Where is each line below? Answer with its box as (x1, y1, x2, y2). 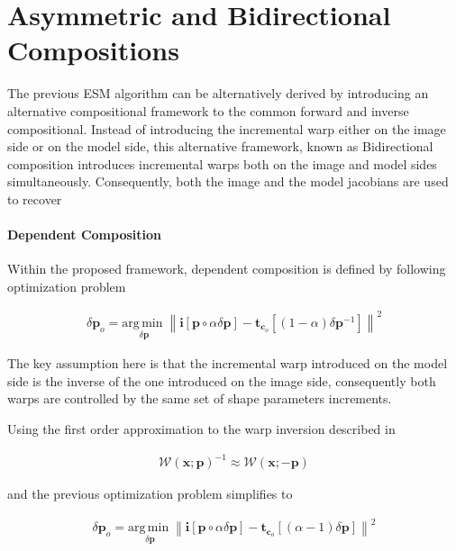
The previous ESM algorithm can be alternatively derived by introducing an (7, 84, 429, 103)
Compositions (7, 32, 179, 68)
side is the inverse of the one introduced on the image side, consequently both (7, 371, 436, 390)
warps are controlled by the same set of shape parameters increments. (7, 389, 392, 408)
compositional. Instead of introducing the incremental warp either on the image (7, 119, 446, 138)
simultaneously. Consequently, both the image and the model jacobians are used (7, 172, 449, 191)
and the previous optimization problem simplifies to (7, 484, 293, 503)
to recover (7, 189, 62, 208)
